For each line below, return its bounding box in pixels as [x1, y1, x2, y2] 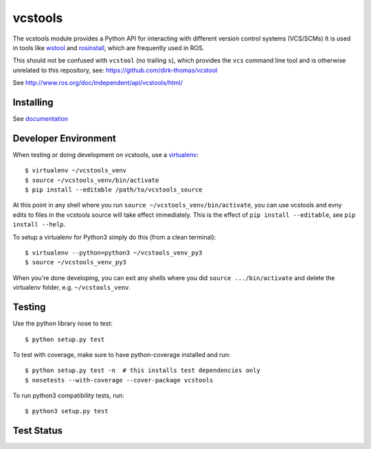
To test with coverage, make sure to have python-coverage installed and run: [12, 350, 231, 358]
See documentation [12, 115, 69, 123]
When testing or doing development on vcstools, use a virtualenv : [12, 150, 199, 159]
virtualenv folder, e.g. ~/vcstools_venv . [12, 284, 131, 292]
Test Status [12, 425, 63, 437]
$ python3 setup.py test [25, 407, 109, 415]
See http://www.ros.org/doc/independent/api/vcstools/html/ [12, 79, 183, 87]
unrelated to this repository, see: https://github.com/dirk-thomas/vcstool [12, 66, 218, 74]
